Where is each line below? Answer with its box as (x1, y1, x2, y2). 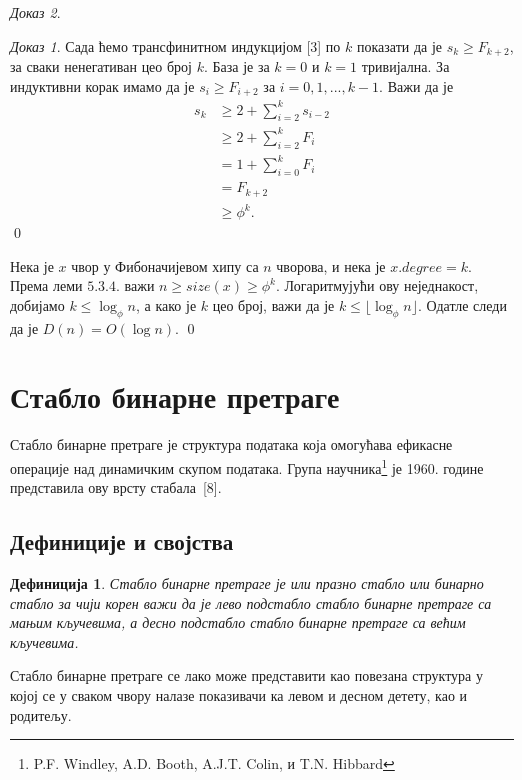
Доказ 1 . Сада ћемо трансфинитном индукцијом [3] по (10, 35, 341, 56)
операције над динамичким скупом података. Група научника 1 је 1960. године (10, 454, 484, 478)
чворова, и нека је (276, 255, 386, 276)
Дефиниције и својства (10, 526, 234, 557)
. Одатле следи (417, 294, 507, 315)
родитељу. (10, 704, 72, 725)
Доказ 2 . (10, 2, 61, 22)
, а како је (136, 294, 197, 315)
